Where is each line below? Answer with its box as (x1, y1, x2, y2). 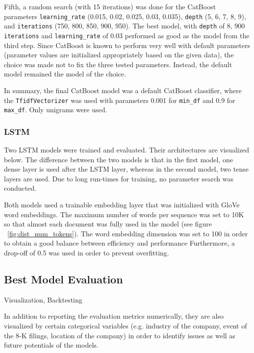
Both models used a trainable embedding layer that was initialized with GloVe (4, 200, 240, 210)
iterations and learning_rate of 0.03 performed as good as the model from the (4, 30, 250, 40)
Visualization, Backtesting (4, 294, 82, 304)
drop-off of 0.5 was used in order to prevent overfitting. (4, 248, 169, 257)
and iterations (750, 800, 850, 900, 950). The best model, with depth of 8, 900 (4, 21, 245, 31)
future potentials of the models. (4, 340, 99, 350)
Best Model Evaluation (4, 271, 123, 286)
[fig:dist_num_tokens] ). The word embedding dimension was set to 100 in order (7, 228, 248, 238)
